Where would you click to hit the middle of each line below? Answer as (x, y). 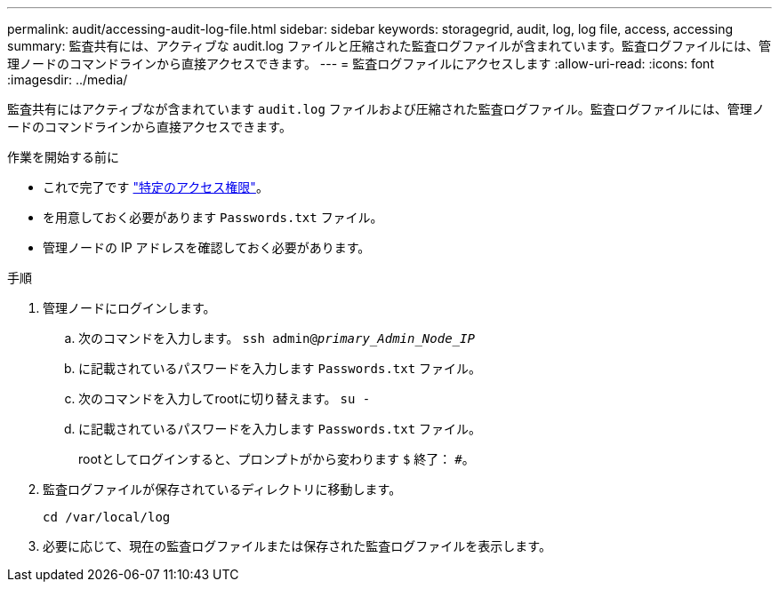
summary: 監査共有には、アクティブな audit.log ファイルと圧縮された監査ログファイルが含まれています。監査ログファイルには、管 (389, 46)
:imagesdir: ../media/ (68, 80)
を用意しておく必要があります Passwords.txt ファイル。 (213, 217)
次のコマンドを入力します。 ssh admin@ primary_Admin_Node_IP (277, 338)
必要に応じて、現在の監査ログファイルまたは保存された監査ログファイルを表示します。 (297, 546)
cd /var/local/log (107, 517)
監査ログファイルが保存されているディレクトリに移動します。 (222, 489)
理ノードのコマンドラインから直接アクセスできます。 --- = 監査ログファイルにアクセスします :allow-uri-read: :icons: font (361, 64)
